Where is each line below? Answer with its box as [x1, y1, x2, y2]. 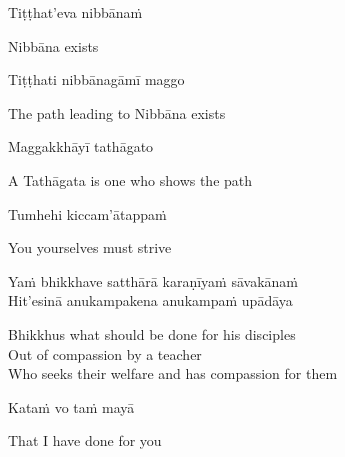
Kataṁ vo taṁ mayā [8, 396, 135, 417]
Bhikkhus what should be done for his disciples [8, 323, 296, 344]
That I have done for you [8, 430, 162, 451]
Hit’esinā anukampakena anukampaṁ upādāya [8, 290, 293, 311]
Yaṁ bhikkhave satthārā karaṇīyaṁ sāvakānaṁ [8, 270, 298, 291]
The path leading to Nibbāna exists [8, 102, 226, 123]
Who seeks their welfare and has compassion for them [8, 363, 338, 384]
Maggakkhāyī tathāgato [8, 136, 154, 157]
